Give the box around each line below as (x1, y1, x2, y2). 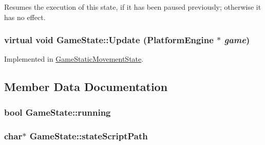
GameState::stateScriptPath (29, 129, 148, 142)
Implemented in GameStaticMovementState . (4, 53, 144, 64)
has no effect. (4, 11, 46, 22)
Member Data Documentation (4, 79, 168, 95)
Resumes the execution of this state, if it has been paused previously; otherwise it (4, 2, 261, 12)
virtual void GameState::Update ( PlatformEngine (4, 33, 214, 46)
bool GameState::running (4, 105, 111, 118)
